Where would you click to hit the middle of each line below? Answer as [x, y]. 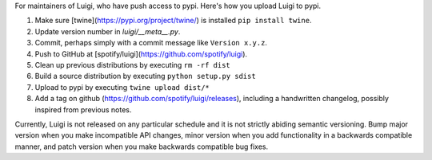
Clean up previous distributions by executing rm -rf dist [133, 64]
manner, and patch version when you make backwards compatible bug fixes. [142, 146]
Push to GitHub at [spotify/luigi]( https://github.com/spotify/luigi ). [141, 54]
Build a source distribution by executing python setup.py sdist [145, 76]
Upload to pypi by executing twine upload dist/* [122, 87]
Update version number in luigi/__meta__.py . [108, 31]
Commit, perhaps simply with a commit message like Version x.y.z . [151, 43]
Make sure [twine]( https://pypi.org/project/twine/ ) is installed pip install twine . [173, 21]
